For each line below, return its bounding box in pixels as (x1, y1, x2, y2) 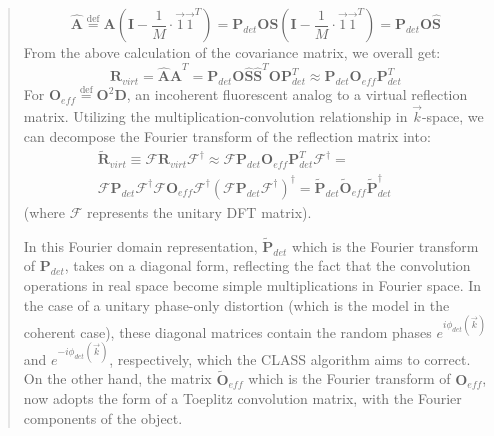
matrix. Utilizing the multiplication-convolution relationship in (23, 105, 408, 126)
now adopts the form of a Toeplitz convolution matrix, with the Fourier (23, 388, 462, 409)
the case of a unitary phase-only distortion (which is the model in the (23, 294, 450, 315)
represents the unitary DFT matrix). (87, 201, 312, 222)
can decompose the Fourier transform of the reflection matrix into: (23, 125, 431, 146)
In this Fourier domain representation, (23, 235, 258, 256)
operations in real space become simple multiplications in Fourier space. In (23, 274, 482, 295)
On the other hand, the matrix (23, 368, 212, 389)
